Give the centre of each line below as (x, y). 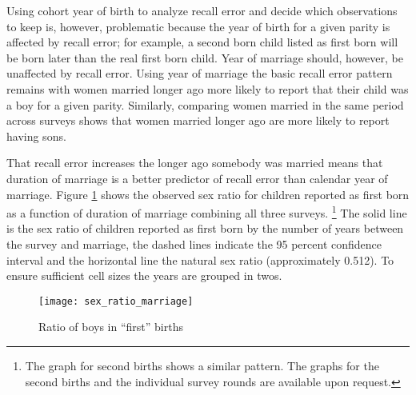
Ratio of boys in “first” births (111, 327)
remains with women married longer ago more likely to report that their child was (208, 88)
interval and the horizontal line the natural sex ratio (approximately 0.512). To (200, 259)
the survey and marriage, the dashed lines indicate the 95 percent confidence (194, 243)
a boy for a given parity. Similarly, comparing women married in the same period (205, 104)
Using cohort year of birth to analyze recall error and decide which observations (202, 10)
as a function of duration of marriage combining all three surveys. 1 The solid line (207, 211)
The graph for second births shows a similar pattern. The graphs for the (202, 365)
